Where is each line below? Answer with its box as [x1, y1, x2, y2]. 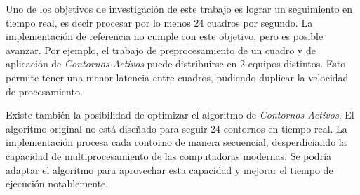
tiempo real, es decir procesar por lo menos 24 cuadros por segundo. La [6, 15, 313, 29]
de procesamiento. [6, 83, 83, 98]
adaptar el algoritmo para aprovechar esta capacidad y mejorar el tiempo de [6, 162, 333, 177]
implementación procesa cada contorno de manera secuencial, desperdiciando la [6, 135, 347, 149]
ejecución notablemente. [6, 176, 109, 191]
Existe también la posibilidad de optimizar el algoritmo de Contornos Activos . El [6, 107, 354, 122]
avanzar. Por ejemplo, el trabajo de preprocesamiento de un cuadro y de [6, 42, 316, 57]
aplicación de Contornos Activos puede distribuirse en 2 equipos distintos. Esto [6, 56, 346, 71]
